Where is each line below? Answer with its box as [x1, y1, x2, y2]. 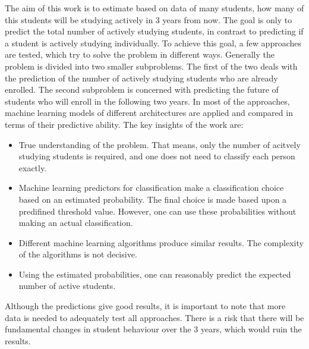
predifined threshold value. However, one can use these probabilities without [18, 205, 297, 217]
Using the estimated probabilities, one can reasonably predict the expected [18, 268, 291, 280]
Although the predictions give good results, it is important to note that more [5, 300, 286, 312]
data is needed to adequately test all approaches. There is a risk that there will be [5, 311, 304, 323]
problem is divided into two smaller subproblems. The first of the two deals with [5, 59, 298, 72]
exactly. [18, 161, 47, 174]
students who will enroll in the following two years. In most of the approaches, [5, 95, 290, 107]
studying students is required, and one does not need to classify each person [18, 150, 295, 162]
